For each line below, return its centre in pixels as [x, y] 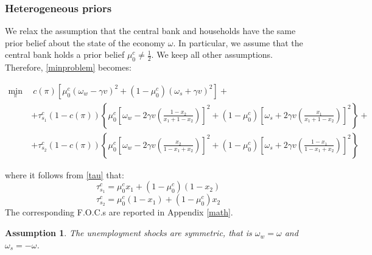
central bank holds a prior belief [65, 54]
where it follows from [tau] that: [65, 174]
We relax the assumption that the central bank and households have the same [150, 31]
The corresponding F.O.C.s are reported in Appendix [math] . [119, 212]
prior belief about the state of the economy [85, 42]
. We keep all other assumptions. [212, 54]
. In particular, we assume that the [238, 42]
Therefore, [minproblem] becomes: [68, 67]
